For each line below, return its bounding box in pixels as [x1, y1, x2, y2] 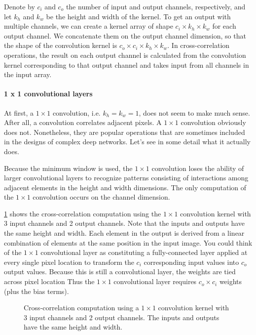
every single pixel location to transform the [4, 256, 134, 267]
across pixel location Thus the [4, 276, 95, 287]
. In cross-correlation [167, 40, 230, 50]
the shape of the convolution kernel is [4, 40, 117, 50]
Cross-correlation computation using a [24, 302, 139, 313]
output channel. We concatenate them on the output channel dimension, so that [4, 30, 246, 41]
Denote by [4, 1, 35, 11]
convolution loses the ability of [151, 163, 244, 173]
